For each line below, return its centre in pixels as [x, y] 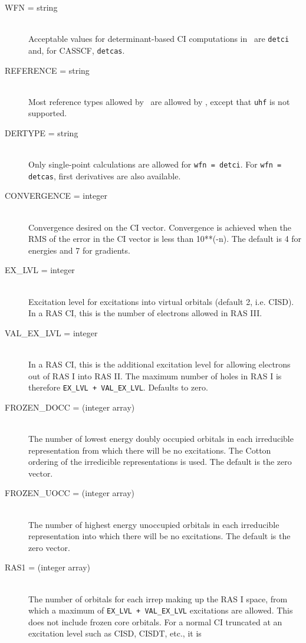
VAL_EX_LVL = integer [51, 332]
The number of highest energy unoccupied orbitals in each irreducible [154, 524]
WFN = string [31, 7]
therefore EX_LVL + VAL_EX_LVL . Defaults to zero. [118, 387]
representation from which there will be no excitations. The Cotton [150, 450]
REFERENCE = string [47, 70]
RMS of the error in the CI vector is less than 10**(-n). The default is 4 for [165, 239]
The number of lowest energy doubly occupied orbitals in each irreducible [161, 438]
